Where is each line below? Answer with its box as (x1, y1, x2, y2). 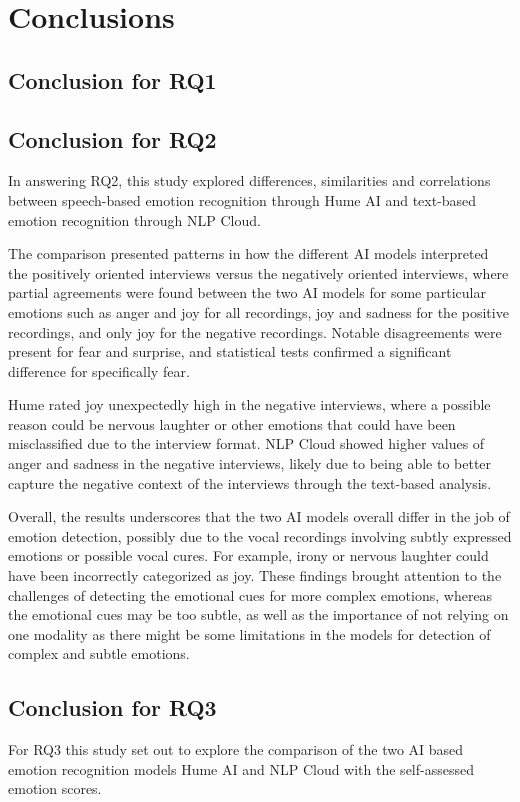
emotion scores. (8, 778, 102, 799)
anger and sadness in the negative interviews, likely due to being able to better (8, 453, 492, 474)
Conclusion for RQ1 (8, 64, 217, 95)
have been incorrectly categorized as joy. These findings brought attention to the (8, 565, 502, 586)
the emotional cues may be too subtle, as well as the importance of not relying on (8, 604, 509, 625)
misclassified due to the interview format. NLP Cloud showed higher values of (8, 433, 485, 454)
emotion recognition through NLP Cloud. (8, 209, 261, 230)
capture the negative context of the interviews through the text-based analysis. (8, 472, 492, 493)
